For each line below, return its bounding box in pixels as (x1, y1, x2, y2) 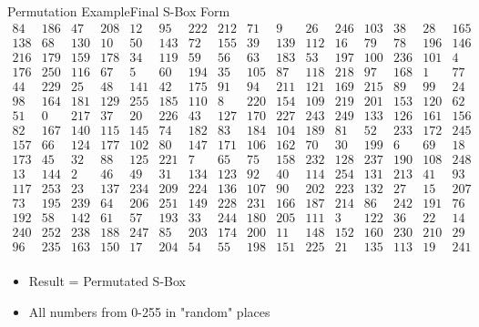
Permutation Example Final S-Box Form (7, 2, 230, 20)
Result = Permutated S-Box (28, 271, 186, 291)
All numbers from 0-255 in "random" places (28, 301, 270, 321)
